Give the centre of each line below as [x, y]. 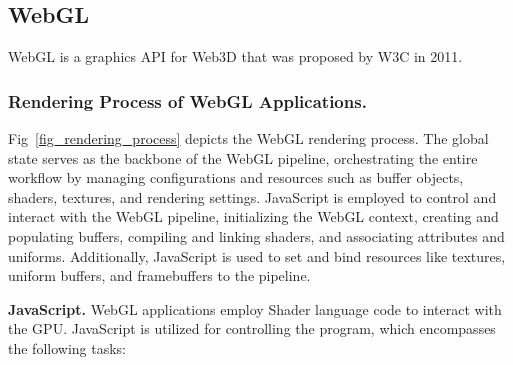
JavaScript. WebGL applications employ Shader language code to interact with [255, 308]
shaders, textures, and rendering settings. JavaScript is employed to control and [252, 196]
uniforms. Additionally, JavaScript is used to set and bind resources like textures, [257, 255]
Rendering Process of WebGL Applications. [187, 100]
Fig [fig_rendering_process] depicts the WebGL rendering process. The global [248, 138]
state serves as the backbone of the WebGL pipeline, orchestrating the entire [243, 157]
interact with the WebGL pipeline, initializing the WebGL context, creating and [253, 216]
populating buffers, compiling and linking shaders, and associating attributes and [256, 235]
